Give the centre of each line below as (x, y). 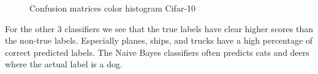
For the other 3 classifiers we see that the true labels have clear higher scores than (159, 28)
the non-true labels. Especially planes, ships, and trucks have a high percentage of (159, 40)
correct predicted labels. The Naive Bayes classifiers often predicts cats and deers (157, 52)
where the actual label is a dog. (64, 64)
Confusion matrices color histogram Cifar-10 (113, 8)
